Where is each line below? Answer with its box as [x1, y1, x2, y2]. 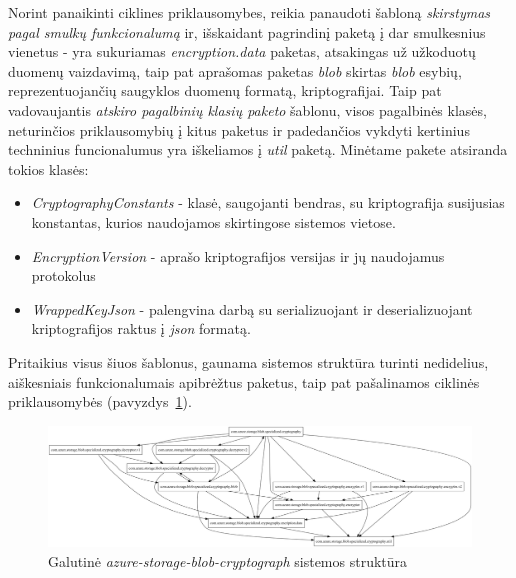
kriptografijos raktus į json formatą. [31, 318, 251, 339]
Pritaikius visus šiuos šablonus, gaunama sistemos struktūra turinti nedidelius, [8, 351, 489, 372]
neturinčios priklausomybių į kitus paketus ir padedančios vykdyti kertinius [8, 119, 470, 140]
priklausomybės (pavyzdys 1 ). [8, 391, 192, 412]
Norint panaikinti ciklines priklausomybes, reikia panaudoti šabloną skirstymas [8, 2, 491, 22]
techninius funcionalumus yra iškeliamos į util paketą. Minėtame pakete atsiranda [8, 139, 508, 160]
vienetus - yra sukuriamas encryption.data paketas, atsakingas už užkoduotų [8, 41, 476, 62]
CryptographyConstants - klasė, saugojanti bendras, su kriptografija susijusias [31, 192, 505, 213]
